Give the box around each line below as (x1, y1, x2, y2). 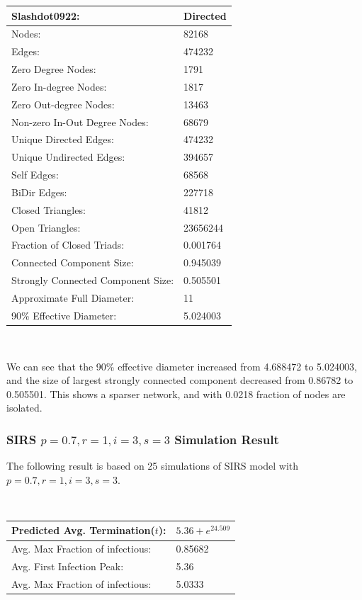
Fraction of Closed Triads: (11, 237, 125, 252)
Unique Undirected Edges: (11, 149, 125, 164)
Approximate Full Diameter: (11, 290, 135, 305)
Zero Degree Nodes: (11, 62, 96, 77)
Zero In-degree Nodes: (11, 79, 107, 94)
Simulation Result (174, 430, 279, 448)
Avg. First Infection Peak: (11, 559, 124, 574)
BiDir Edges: (11, 184, 67, 199)
